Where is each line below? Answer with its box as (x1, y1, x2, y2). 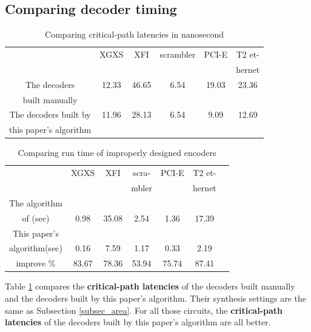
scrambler (159, 48, 196, 61)
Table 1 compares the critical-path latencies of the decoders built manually (5, 280, 295, 293)
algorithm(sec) (9, 242, 63, 254)
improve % (16, 257, 56, 269)
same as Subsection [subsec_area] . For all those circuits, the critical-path (5, 303, 283, 316)
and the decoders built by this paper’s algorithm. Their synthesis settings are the (5, 291, 307, 304)
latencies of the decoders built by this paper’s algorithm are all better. (5, 316, 271, 328)
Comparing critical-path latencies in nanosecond (45, 28, 224, 41)
